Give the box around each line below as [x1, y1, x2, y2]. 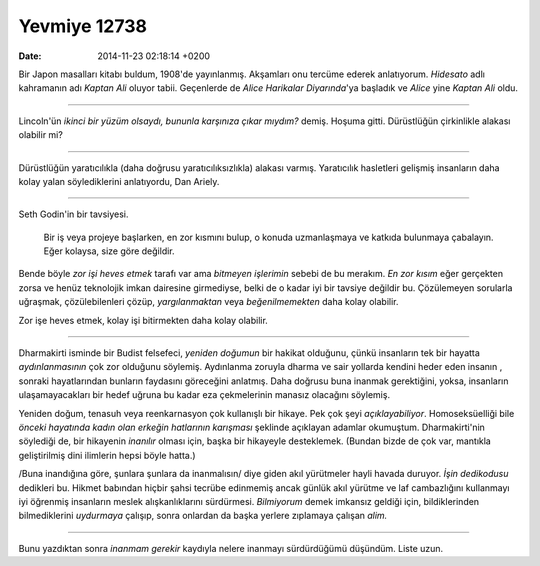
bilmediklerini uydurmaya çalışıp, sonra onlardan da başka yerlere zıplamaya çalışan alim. [18, 510, 388, 522]
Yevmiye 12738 [18, 15, 147, 37]
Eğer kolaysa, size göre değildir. [43, 245, 175, 257]
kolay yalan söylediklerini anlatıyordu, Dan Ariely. [18, 175, 220, 187]
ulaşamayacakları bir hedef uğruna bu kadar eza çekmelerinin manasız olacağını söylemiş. [18, 389, 390, 401]
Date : [18, 50, 42, 62]
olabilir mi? [18, 129, 64, 141]
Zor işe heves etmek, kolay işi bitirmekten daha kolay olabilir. [18, 314, 269, 326]
